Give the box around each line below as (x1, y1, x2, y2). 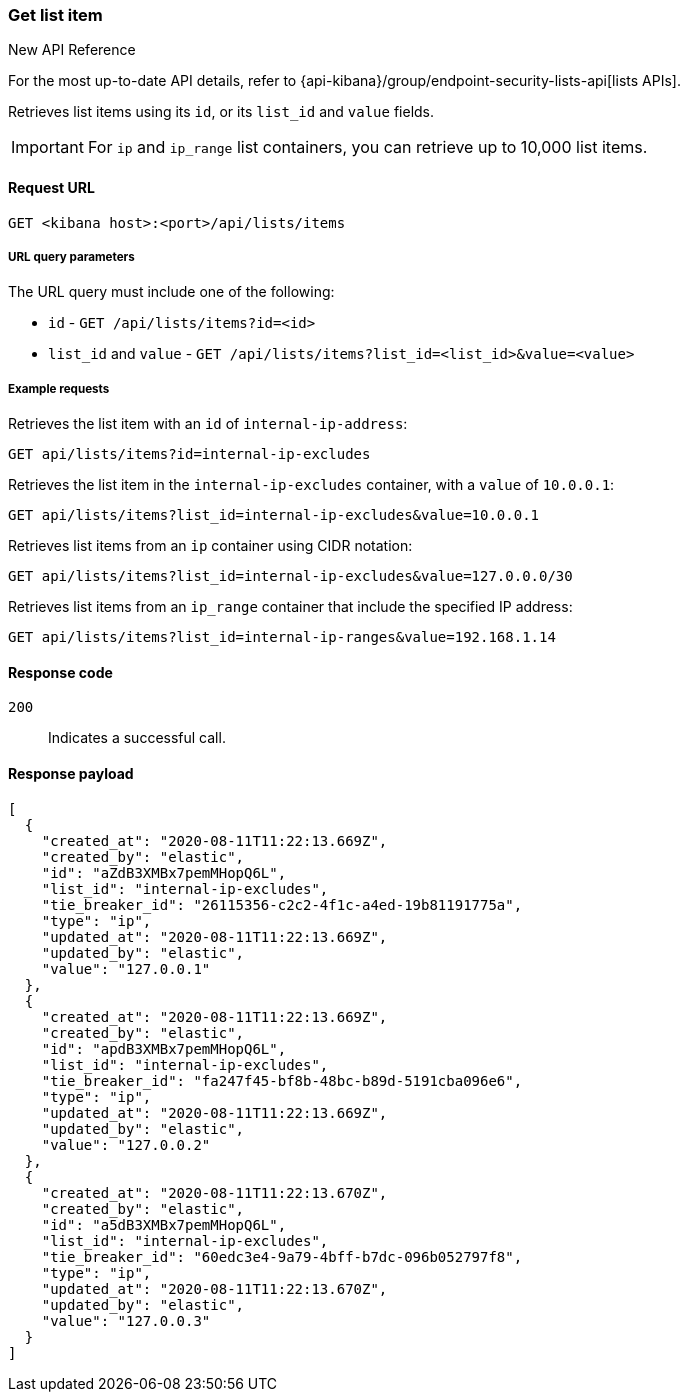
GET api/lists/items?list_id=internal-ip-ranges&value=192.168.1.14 (8, 629, 556, 646)
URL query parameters (8, 249, 135, 264)
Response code (8, 663, 113, 681)
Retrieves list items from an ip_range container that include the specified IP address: (8, 598, 573, 616)
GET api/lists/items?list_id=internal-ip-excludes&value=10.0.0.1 (8, 507, 540, 524)
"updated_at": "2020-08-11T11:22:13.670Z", (41, 1280, 388, 1297)
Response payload (8, 764, 134, 782)
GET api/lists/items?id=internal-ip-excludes (8, 446, 371, 463)
